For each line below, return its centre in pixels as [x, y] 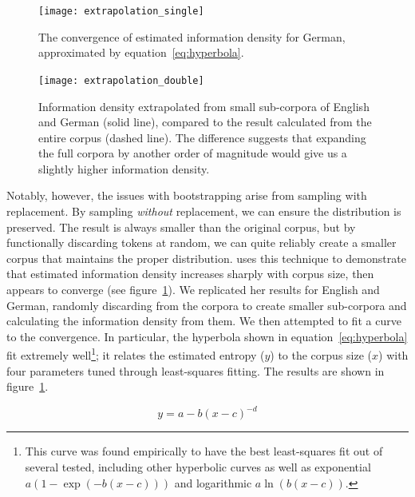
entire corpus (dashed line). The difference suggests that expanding [202, 137]
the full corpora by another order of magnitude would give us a [193, 153]
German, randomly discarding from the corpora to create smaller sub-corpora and [207, 305]
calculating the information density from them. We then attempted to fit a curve [204, 321]
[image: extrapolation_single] [121, 11]
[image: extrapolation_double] [121, 80]
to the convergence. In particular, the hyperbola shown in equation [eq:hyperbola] [207, 336]
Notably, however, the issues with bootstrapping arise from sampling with [187, 195]
